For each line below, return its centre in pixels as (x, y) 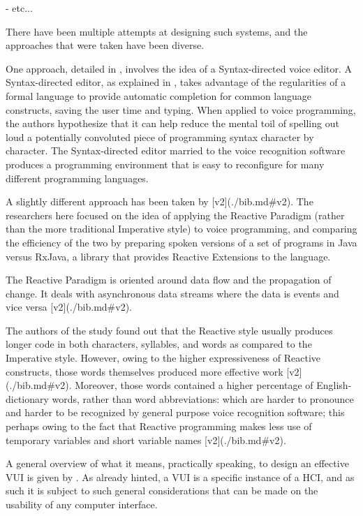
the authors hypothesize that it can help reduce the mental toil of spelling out (172, 123)
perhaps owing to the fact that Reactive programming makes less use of (159, 426)
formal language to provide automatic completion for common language (159, 95)
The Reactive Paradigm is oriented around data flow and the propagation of (169, 280)
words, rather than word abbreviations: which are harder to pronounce (203, 398)
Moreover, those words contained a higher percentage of (194, 385)
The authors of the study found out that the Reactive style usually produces (169, 330)
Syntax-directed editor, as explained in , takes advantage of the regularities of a (176, 82)
